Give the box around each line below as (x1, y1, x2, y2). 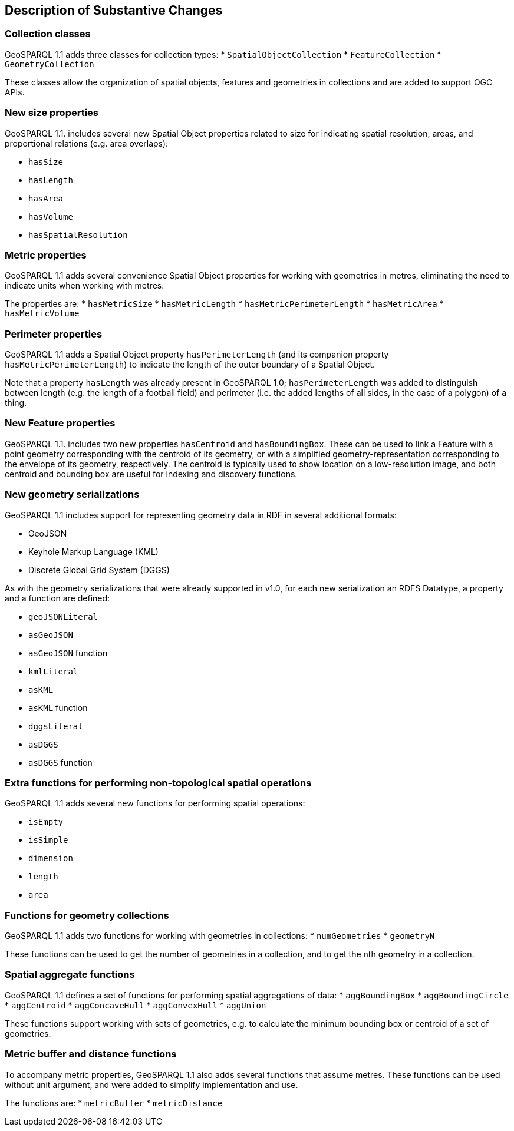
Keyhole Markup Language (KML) (28, 546, 159, 557)
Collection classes (5, 28, 91, 40)
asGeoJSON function (28, 647, 108, 658)
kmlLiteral (28, 666, 78, 676)
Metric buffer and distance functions (5, 1048, 177, 1060)
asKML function (28, 702, 88, 713)
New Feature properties (5, 417, 116, 429)
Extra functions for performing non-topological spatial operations (5, 776, 312, 789)
